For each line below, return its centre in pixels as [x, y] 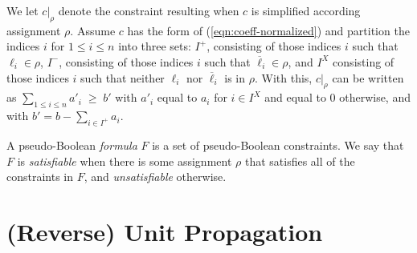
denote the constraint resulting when [149, 10]
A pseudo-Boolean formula [72, 145]
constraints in [40, 177]
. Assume [93, 30]
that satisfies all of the [300, 161]
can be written [368, 77]
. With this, [283, 77]
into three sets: [155, 46]
